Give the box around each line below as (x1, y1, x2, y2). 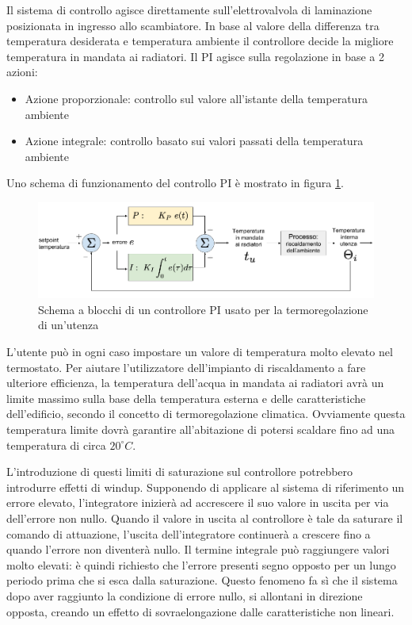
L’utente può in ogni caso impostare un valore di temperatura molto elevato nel (6, 343, 393, 360)
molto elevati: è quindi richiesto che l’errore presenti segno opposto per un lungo (6, 556, 396, 573)
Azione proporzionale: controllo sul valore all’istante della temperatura (25, 90, 368, 106)
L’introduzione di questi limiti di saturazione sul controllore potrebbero (6, 463, 353, 480)
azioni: (6, 63, 38, 80)
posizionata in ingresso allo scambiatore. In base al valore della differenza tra (6, 17, 380, 33)
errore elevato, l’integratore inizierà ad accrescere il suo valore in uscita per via (6, 494, 389, 511)
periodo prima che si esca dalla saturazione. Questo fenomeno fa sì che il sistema (6, 572, 398, 589)
